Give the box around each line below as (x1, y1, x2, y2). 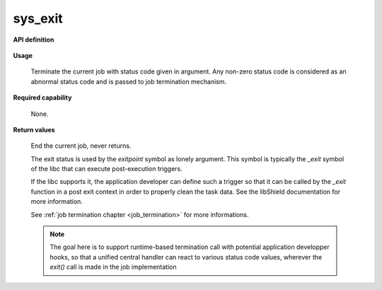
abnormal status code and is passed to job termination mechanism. (30, 77, 227, 86)
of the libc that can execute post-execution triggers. (30, 165, 183, 173)
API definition (13, 35, 54, 44)
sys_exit (13, 11, 63, 26)
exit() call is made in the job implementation (50, 262, 177, 272)
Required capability (13, 93, 72, 102)
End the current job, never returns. (30, 141, 132, 150)
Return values (13, 125, 56, 134)
